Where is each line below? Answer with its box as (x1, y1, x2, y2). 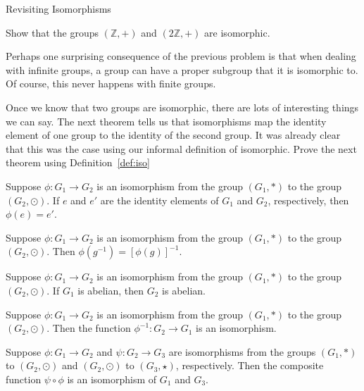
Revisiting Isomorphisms (6, 1, 111, 15)
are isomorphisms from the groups (168, 344, 316, 359)
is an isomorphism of (67, 371, 157, 386)
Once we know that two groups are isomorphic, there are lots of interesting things (6, 99, 359, 114)
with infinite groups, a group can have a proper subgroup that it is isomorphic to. (6, 62, 358, 77)
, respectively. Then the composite (175, 358, 324, 373)
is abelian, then (77, 283, 144, 297)
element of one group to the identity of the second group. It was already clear (6, 128, 341, 142)
